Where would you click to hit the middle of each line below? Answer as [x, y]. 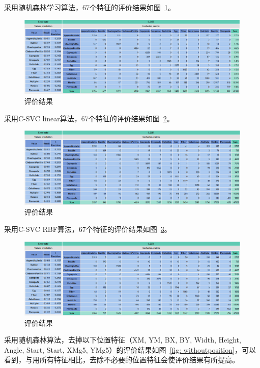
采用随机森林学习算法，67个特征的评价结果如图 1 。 [90, 7]
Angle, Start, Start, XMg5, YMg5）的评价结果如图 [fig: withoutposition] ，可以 [130, 349]
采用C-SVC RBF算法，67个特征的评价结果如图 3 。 [88, 229]
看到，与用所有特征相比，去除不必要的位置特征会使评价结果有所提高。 [122, 360]
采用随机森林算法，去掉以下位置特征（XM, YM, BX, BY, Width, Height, [123, 340]
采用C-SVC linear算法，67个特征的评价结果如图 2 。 [89, 118]
